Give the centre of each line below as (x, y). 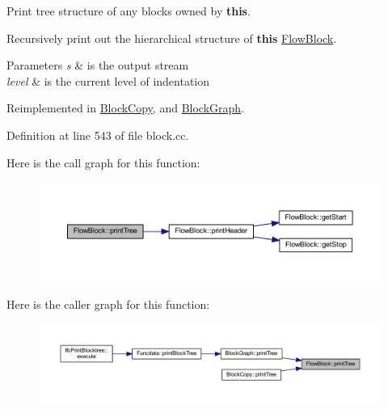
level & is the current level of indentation (108, 80)
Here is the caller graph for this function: (108, 304)
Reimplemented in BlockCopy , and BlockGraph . (126, 108)
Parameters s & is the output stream (98, 65)
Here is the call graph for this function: (103, 162)
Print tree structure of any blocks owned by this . (129, 11)
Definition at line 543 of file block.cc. (98, 135)
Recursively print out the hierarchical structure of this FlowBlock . (172, 38)
